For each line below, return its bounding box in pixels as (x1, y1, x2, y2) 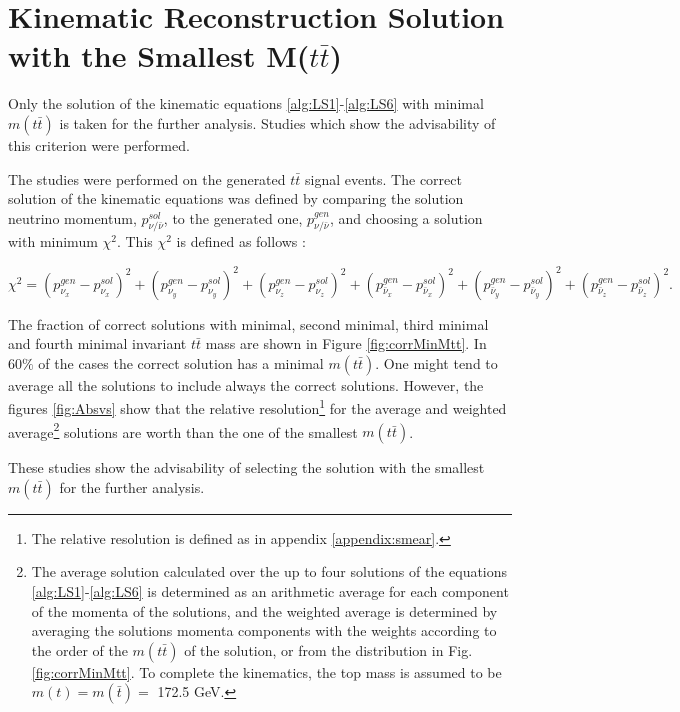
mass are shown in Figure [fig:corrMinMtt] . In (205, 333, 487, 354)
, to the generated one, (163, 207, 303, 228)
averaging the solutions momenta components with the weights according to (31, 620, 497, 641)
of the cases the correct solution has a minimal (38, 352, 324, 373)
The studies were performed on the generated (8, 168, 286, 189)
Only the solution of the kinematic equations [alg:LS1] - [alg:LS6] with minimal (8, 93, 484, 114)
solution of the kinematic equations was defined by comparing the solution (8, 188, 464, 209)
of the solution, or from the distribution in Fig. (184, 639, 473, 660)
